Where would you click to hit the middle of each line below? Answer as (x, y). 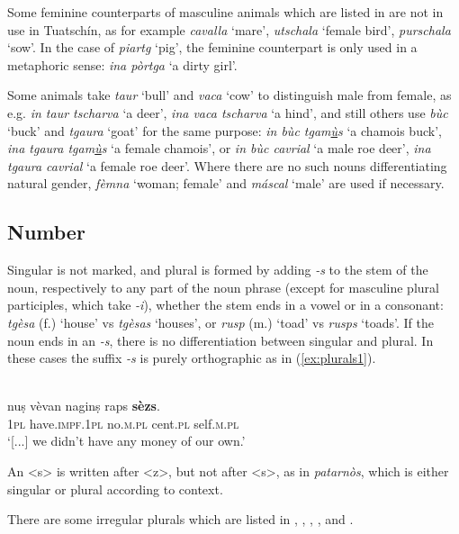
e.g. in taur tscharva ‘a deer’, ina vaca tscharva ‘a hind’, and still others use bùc (228, 112)
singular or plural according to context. (115, 489)
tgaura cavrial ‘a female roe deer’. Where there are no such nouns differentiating (227, 165)
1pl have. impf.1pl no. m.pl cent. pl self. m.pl (123, 423)
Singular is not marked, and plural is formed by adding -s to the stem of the (218, 270)
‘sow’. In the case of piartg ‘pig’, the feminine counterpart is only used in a (212, 47)
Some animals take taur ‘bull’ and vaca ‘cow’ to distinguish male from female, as (229, 95)
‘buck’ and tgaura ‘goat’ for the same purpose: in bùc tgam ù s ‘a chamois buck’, (225, 130)
